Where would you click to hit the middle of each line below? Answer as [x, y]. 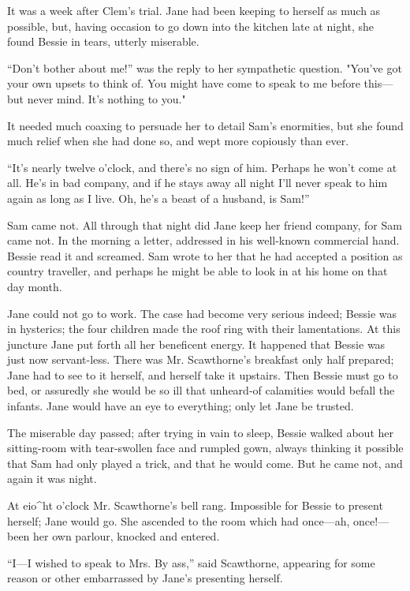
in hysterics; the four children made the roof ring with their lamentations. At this [204, 329]
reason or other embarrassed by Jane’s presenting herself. [145, 578]
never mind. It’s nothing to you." [106, 98]
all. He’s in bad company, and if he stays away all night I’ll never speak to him [198, 183]
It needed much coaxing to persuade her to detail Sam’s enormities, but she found [205, 125]
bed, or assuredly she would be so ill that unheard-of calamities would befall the [201, 390]
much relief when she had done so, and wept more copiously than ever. [178, 141]
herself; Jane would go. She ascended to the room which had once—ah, [179, 520]
